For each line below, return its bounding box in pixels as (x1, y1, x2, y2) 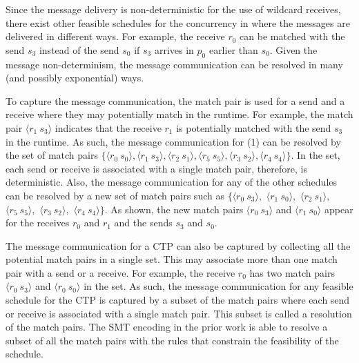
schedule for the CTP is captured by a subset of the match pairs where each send (6, 293, 350, 307)
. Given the (269, 42, 318, 57)
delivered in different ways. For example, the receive (6, 29, 225, 43)
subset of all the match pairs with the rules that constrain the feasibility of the (6, 333, 339, 347)
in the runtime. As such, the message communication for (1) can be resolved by (6, 134, 341, 148)
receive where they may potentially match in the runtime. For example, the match (6, 107, 353, 121)
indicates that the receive (55, 120, 162, 135)
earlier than (208, 42, 258, 57)
